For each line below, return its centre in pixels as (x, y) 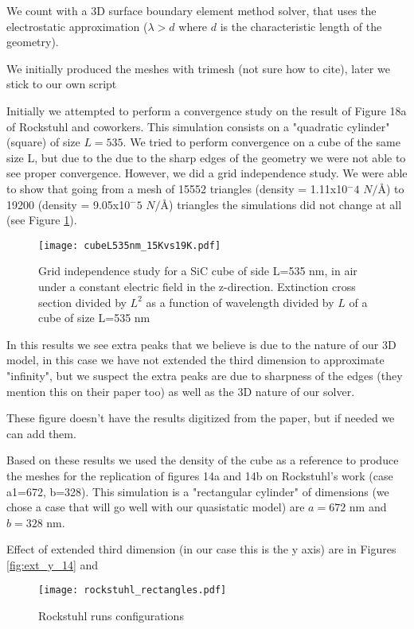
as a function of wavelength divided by (240, 302)
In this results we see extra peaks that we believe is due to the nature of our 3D (201, 344)
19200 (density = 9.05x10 (68, 204)
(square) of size (43, 142)
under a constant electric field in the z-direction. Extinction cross (197, 286)
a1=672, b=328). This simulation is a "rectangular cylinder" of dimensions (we (198, 491)
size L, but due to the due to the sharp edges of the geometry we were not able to (206, 157)
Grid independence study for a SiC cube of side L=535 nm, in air (198, 271)
